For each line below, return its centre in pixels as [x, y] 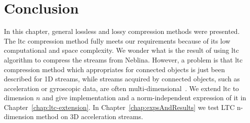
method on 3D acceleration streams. [90, 116]
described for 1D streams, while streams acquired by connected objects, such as [122, 79]
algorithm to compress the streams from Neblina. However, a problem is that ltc [123, 59]
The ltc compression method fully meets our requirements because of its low [117, 40]
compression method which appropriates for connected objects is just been [115, 69]
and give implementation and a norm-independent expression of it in [144, 98]
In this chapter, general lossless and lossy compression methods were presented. [122, 31]
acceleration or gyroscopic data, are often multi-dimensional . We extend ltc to [122, 88]
